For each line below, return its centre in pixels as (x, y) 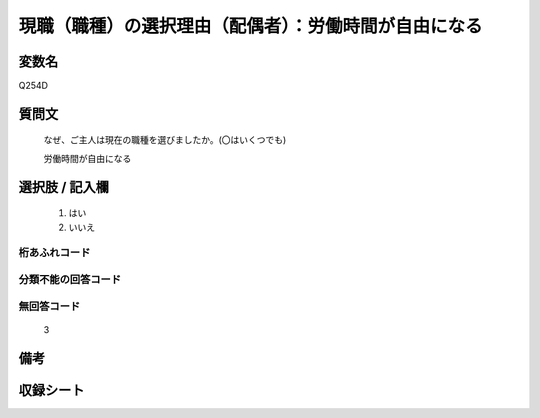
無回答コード (49, 306)
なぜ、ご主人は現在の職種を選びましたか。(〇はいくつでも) (165, 140)
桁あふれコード (54, 253)
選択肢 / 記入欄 (64, 186)
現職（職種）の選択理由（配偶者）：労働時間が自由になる (251, 26)
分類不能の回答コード (70, 279)
